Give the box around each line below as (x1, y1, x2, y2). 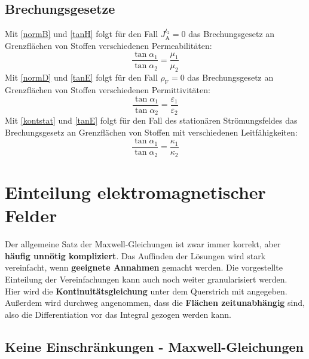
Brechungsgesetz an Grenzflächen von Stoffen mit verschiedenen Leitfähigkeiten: (5, 125, 298, 138)
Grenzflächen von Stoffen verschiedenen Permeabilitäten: (5, 39, 212, 51)
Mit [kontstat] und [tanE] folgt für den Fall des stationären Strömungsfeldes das (5, 114, 298, 127)
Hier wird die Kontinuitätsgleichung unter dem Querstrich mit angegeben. (5, 284, 287, 297)
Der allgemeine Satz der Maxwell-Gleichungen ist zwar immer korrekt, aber (5, 238, 281, 250)
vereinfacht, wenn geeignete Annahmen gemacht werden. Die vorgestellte (5, 261, 283, 274)
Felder (5, 203, 57, 228)
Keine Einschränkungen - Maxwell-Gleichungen (5, 337, 304, 355)
